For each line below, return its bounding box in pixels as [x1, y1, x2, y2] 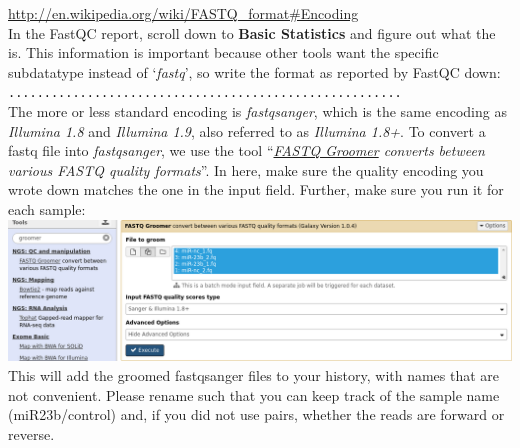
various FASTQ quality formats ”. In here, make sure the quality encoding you [8, 159, 484, 180]
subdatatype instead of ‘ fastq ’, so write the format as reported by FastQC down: [8, 61, 501, 82]
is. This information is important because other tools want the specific [8, 42, 439, 63]
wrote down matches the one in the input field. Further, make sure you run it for [8, 179, 504, 200]
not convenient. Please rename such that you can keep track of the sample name [8, 384, 500, 405]
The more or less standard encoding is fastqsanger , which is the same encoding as [8, 101, 507, 122]
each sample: [8, 199, 86, 219]
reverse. [8, 423, 55, 444]
